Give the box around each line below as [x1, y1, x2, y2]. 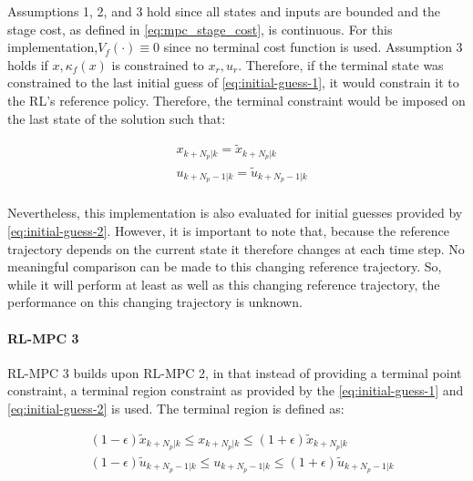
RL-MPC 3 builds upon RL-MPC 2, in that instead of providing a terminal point [7, 363, 462, 382]
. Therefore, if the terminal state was [238, 55, 444, 74]
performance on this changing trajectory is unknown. [7, 292, 303, 312]
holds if [7, 55, 48, 74]
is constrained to [111, 55, 204, 74]
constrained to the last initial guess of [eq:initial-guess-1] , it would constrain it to [7, 73, 459, 92]
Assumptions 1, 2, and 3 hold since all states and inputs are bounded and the [7, 2, 441, 20]
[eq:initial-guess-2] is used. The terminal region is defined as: [7, 398, 344, 417]
